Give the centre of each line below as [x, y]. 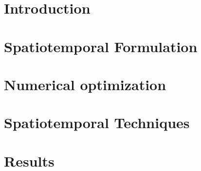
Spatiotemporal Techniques [97, 123]
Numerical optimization [85, 84]
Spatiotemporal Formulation [101, 46]
